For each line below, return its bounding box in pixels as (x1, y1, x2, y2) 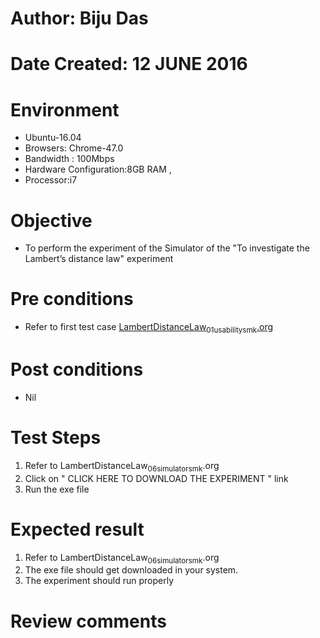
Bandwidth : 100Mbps (24, 153, 115, 165)
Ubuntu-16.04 (24, 132, 82, 144)
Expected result (10, 518, 145, 541)
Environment (10, 98, 120, 121)
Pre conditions (10, 288, 134, 311)
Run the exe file (24, 483, 90, 495)
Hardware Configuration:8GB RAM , (24, 163, 172, 176)
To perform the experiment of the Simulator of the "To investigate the (24, 242, 310, 254)
